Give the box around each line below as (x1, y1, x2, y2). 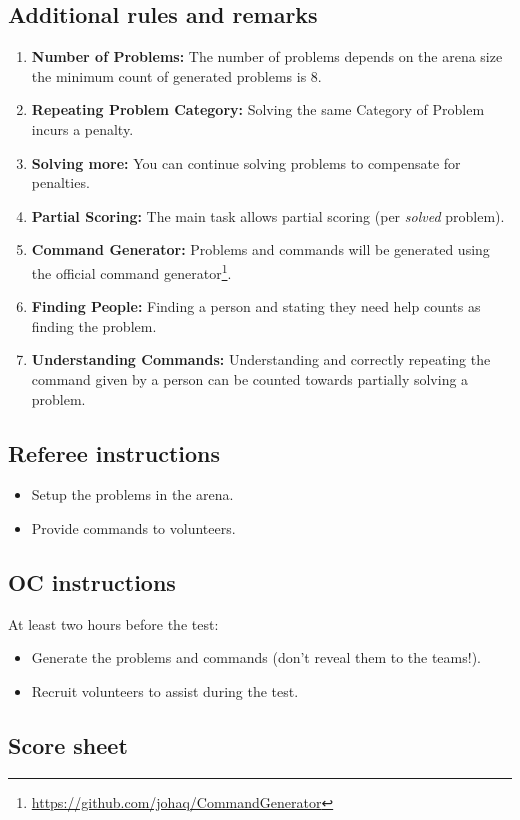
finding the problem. (31, 315, 157, 336)
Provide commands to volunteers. (31, 517, 236, 538)
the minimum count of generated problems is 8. (31, 65, 322, 86)
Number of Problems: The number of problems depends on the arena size (31, 46, 503, 67)
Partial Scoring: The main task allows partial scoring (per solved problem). (31, 205, 505, 226)
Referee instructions (8, 437, 221, 468)
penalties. (31, 172, 90, 193)
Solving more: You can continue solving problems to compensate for (31, 152, 461, 173)
